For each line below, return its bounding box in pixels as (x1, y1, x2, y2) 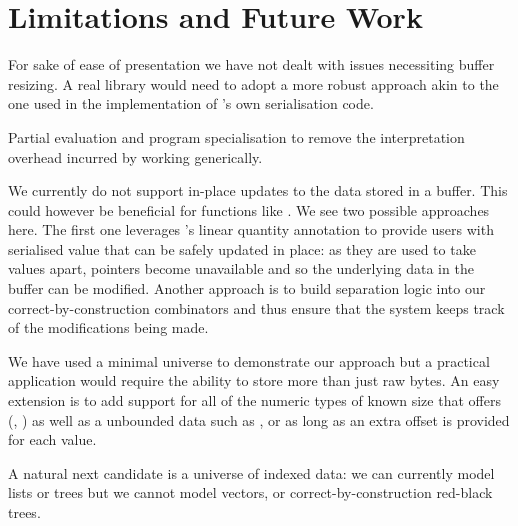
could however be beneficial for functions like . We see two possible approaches (8, 199, 490, 220)
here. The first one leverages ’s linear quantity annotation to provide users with (8, 219, 494, 240)
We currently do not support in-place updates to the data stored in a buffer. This (8, 180, 508, 201)
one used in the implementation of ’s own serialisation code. (8, 93, 374, 114)
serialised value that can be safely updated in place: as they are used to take (8, 238, 476, 259)
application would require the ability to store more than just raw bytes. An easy (8, 370, 500, 391)
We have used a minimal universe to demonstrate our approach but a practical (8, 350, 490, 371)
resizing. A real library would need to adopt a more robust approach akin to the (8, 73, 499, 94)
